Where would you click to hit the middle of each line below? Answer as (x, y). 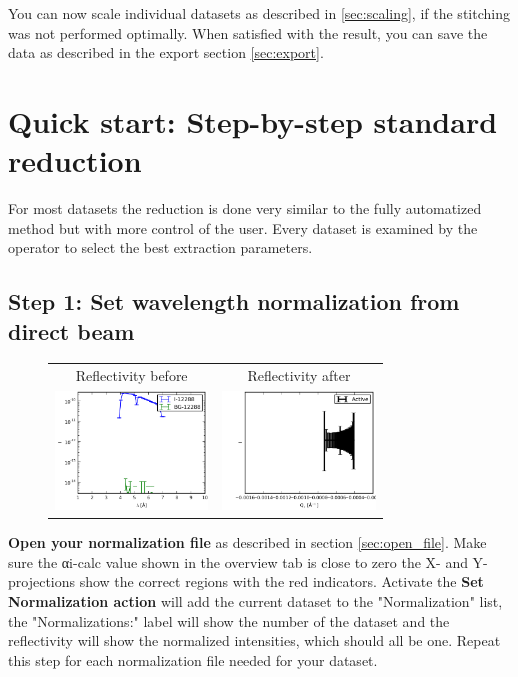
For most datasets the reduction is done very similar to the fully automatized (245, 208)
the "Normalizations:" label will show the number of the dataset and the (229, 620)
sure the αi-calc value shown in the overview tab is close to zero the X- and (238, 561)
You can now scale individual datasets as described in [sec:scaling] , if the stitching (259, 13)
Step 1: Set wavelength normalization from (234, 301)
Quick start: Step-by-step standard (253, 120)
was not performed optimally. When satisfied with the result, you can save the (248, 32)
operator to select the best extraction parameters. (160, 247)
